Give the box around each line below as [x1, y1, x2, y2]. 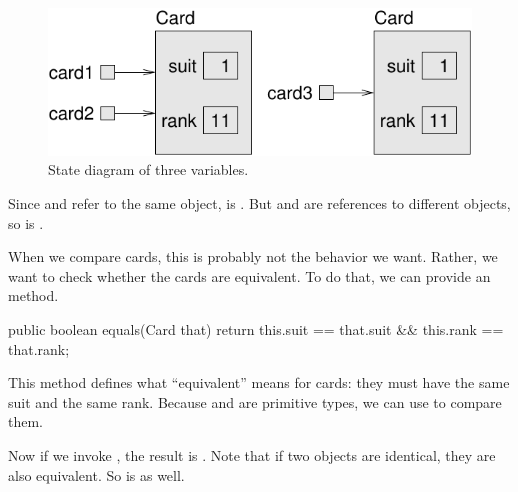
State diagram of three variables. [48, 159, 249, 180]
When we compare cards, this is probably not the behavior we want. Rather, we [8, 246, 498, 267]
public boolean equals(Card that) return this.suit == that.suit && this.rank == [8, 319, 504, 340]
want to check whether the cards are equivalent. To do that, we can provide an [8, 265, 491, 286]
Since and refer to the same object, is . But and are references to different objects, [8, 193, 511, 214]
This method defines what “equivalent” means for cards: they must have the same [8, 372, 510, 393]
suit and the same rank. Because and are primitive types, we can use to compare [8, 391, 502, 412]
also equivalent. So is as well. [8, 464, 185, 485]
